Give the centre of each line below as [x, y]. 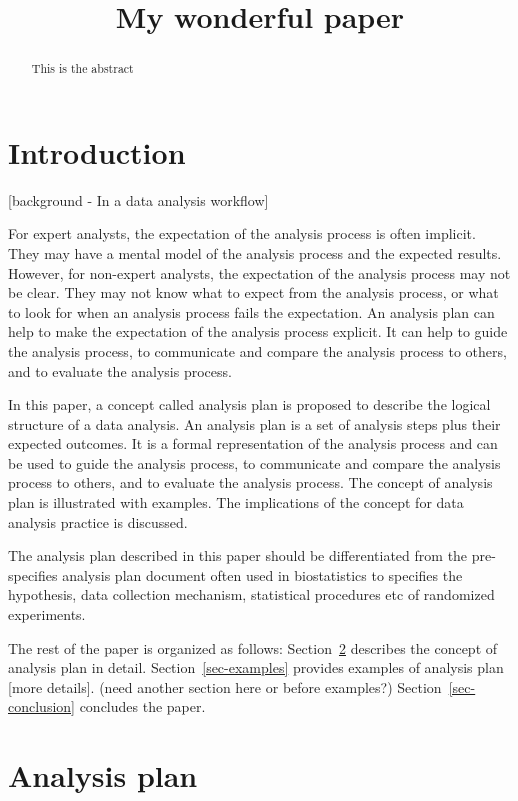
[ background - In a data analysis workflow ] [138, 199]
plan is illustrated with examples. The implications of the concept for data [236, 502]
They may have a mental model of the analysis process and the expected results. [255, 252]
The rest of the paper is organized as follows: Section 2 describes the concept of [253, 647]
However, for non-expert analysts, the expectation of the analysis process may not [259, 272]
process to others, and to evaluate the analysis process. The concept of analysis [250, 482]
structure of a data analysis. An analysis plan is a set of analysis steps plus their [254, 423]
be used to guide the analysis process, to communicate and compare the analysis [254, 462]
